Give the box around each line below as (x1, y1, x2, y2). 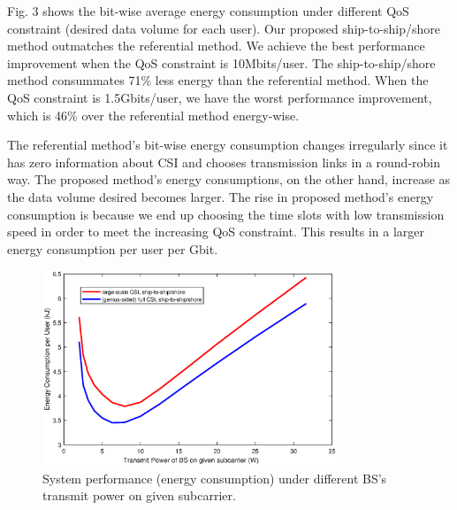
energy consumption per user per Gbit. (7, 239, 218, 258)
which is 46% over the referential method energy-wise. (7, 105, 300, 124)
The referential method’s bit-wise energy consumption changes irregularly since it (7, 135, 448, 154)
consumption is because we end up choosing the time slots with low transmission (7, 205, 445, 223)
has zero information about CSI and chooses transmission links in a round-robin (7, 152, 440, 171)
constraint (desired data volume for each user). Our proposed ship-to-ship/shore (7, 19, 441, 37)
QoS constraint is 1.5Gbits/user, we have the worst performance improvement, (7, 88, 432, 106)
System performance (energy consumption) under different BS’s (42, 468, 387, 487)
